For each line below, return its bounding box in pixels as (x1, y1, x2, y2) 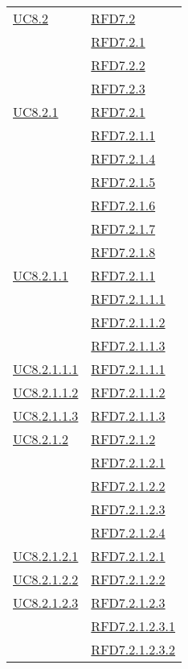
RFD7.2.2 (91, 56, 145, 74)
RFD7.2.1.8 (91, 243, 156, 261)
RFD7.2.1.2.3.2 (91, 640, 176, 659)
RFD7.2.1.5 (91, 172, 156, 191)
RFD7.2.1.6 (91, 196, 156, 214)
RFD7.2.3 (91, 79, 145, 98)
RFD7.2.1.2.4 (91, 523, 166, 542)
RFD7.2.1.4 (91, 149, 156, 168)
